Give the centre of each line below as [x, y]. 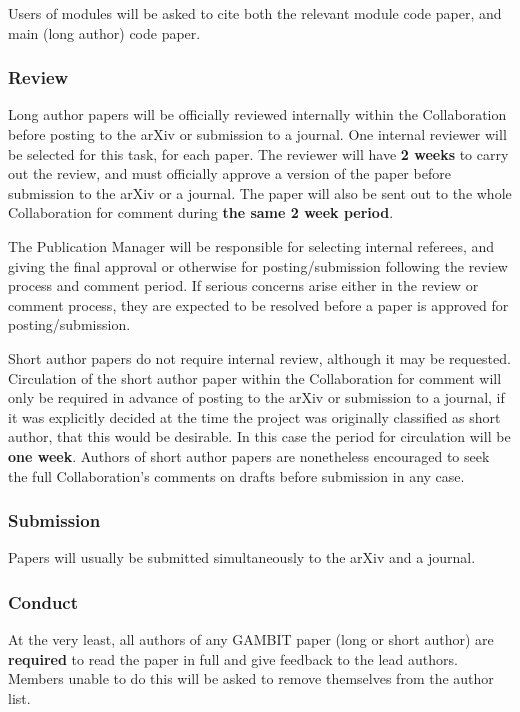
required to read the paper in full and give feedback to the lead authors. [233, 658]
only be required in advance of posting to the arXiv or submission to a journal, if [256, 397]
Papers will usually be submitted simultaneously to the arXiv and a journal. [242, 557]
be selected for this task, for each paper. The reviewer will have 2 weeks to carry [258, 153]
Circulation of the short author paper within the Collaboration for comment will [255, 377]
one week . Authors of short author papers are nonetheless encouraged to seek [249, 455]
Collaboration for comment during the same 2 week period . [201, 212]
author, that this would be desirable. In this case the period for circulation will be [259, 436]
